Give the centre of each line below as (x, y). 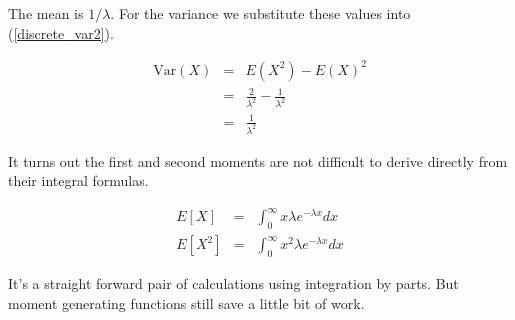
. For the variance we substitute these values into (260, 13)
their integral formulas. (78, 180)
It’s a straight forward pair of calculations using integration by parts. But (233, 282)
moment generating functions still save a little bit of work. (186, 302)
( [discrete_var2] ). (61, 32)
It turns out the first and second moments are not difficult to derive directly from (258, 160)
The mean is (46, 13)
